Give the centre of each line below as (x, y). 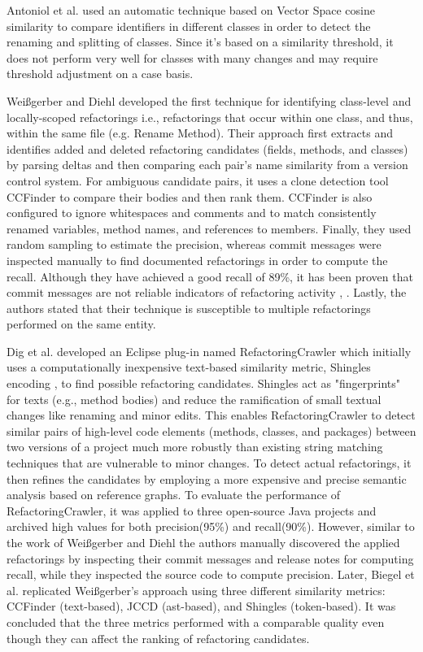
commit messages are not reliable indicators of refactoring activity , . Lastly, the (207, 292)
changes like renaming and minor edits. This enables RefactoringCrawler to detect (211, 415)
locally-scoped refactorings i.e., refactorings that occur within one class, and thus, (210, 117)
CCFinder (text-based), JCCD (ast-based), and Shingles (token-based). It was (201, 606)
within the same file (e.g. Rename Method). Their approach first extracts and (200, 133)
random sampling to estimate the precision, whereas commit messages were (194, 244)
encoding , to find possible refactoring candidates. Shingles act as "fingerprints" (204, 383)
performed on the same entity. (81, 324)
